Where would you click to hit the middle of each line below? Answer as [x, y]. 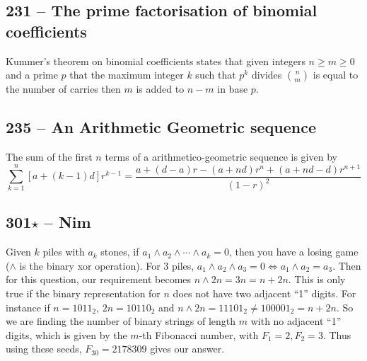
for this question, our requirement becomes [99, 279]
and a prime [32, 75]
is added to [160, 89]
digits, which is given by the [66, 334]
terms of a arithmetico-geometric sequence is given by [221, 156]
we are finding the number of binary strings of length [121, 321]
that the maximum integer [127, 75]
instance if [28, 307]
